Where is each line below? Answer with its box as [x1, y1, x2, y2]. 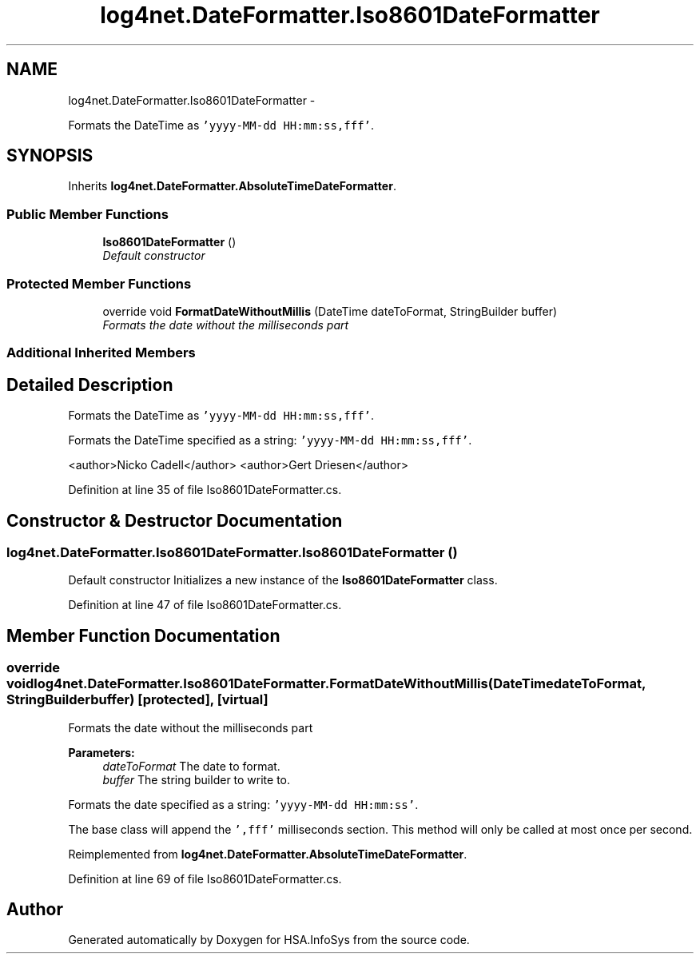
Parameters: [68, 745, 135, 759]
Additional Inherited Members [6, 345, 196, 361]
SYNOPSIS [6, 145, 93, 166]
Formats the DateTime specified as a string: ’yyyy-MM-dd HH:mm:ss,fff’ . [68, 433, 472, 448]
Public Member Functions [6, 205, 169, 222]
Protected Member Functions [6, 275, 192, 292]
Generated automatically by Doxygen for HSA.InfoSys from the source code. [68, 933, 470, 947]
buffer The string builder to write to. [102, 772, 291, 787]
